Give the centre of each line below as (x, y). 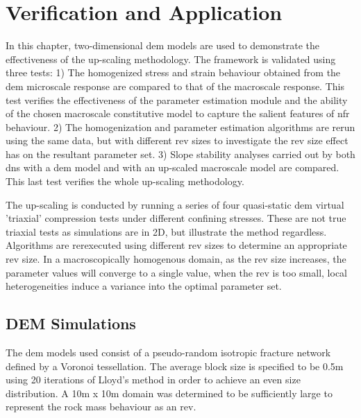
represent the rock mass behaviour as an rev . (101, 407)
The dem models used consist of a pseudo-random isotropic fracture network (168, 352)
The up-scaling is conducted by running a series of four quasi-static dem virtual (175, 204)
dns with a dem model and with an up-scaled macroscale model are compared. (173, 167)
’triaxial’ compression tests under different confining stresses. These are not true (176, 218)
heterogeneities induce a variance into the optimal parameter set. (144, 286)
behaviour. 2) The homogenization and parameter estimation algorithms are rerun (180, 127)
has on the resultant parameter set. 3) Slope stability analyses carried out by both (180, 154)
